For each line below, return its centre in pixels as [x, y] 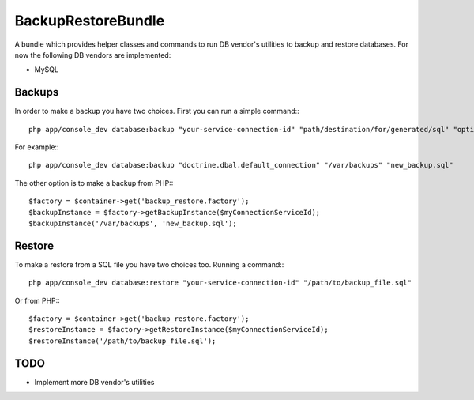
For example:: [37, 147]
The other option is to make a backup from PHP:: [94, 183]
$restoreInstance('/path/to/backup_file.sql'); [122, 341]
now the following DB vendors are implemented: [93, 55]
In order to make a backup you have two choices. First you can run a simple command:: [157, 111]
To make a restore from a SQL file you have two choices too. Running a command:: [149, 264]
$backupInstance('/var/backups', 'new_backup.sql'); [133, 223]
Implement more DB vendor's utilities [94, 382]
